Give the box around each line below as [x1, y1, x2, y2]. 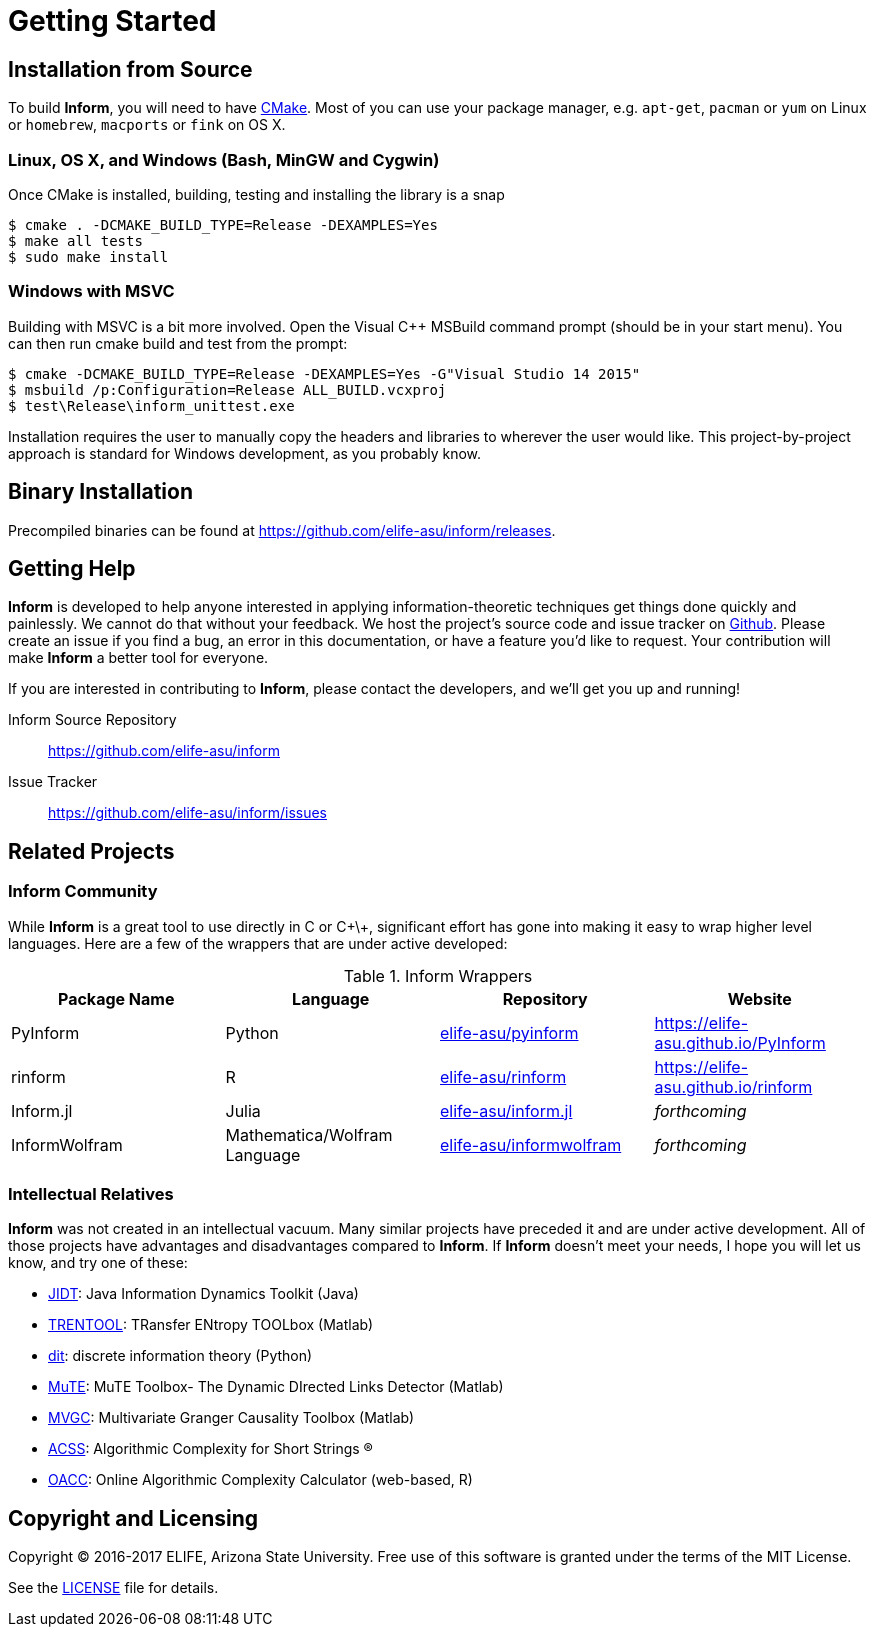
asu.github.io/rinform [654, 1076, 813, 1097]
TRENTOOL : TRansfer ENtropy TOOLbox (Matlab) [48, 1316, 374, 1334]
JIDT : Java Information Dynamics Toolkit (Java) [48, 1285, 359, 1303]
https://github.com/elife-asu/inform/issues [48, 804, 327, 822]
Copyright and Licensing [8, 1505, 259, 1531]
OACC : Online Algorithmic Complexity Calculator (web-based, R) [48, 1471, 473, 1489]
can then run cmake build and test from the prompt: [8, 334, 348, 352]
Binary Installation [8, 479, 193, 505]
